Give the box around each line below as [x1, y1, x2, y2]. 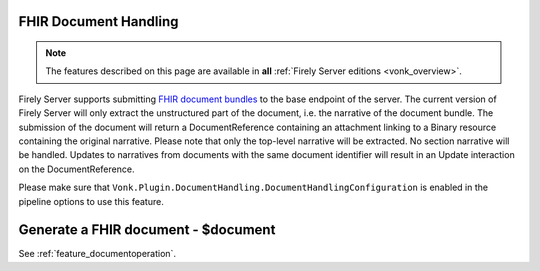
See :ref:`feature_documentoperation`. [18, 248, 177, 260]
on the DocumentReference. [18, 163, 135, 175]
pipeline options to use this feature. [18, 195, 164, 207]
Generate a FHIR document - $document [18, 221, 276, 239]
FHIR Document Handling [18, 13, 179, 30]
